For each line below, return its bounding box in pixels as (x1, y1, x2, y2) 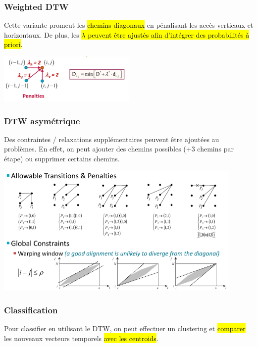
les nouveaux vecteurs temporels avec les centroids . (4, 333, 158, 343)
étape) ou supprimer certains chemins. (4, 153, 120, 164)
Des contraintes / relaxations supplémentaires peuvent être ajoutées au (4, 134, 219, 144)
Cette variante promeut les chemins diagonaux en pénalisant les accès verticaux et (4, 20, 254, 30)
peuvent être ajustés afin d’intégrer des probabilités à (88, 29, 250, 40)
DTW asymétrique (4, 114, 80, 127)
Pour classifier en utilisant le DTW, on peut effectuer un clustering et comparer (4, 323, 246, 334)
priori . (4, 39, 23, 50)
